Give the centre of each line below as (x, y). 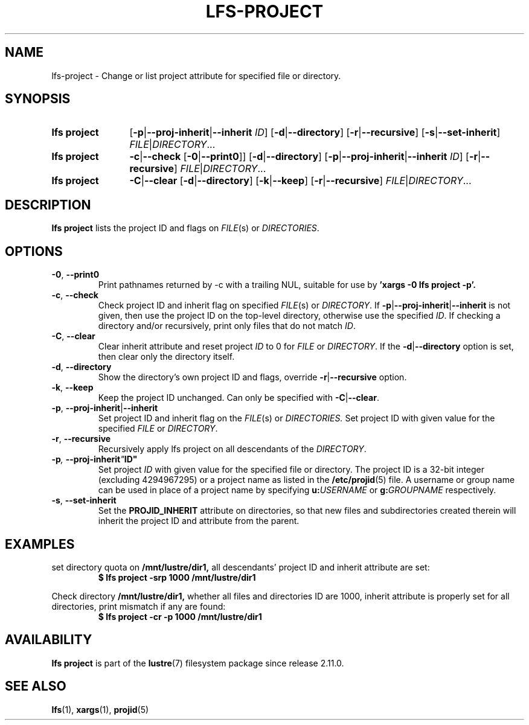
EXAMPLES (40, 544)
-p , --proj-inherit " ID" (95, 459)
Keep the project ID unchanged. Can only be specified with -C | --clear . (239, 398)
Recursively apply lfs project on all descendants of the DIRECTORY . (232, 449)
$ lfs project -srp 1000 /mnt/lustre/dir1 (177, 577)
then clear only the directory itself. (166, 357)
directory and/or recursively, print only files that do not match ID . (227, 326)
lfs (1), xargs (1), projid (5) (100, 709)
